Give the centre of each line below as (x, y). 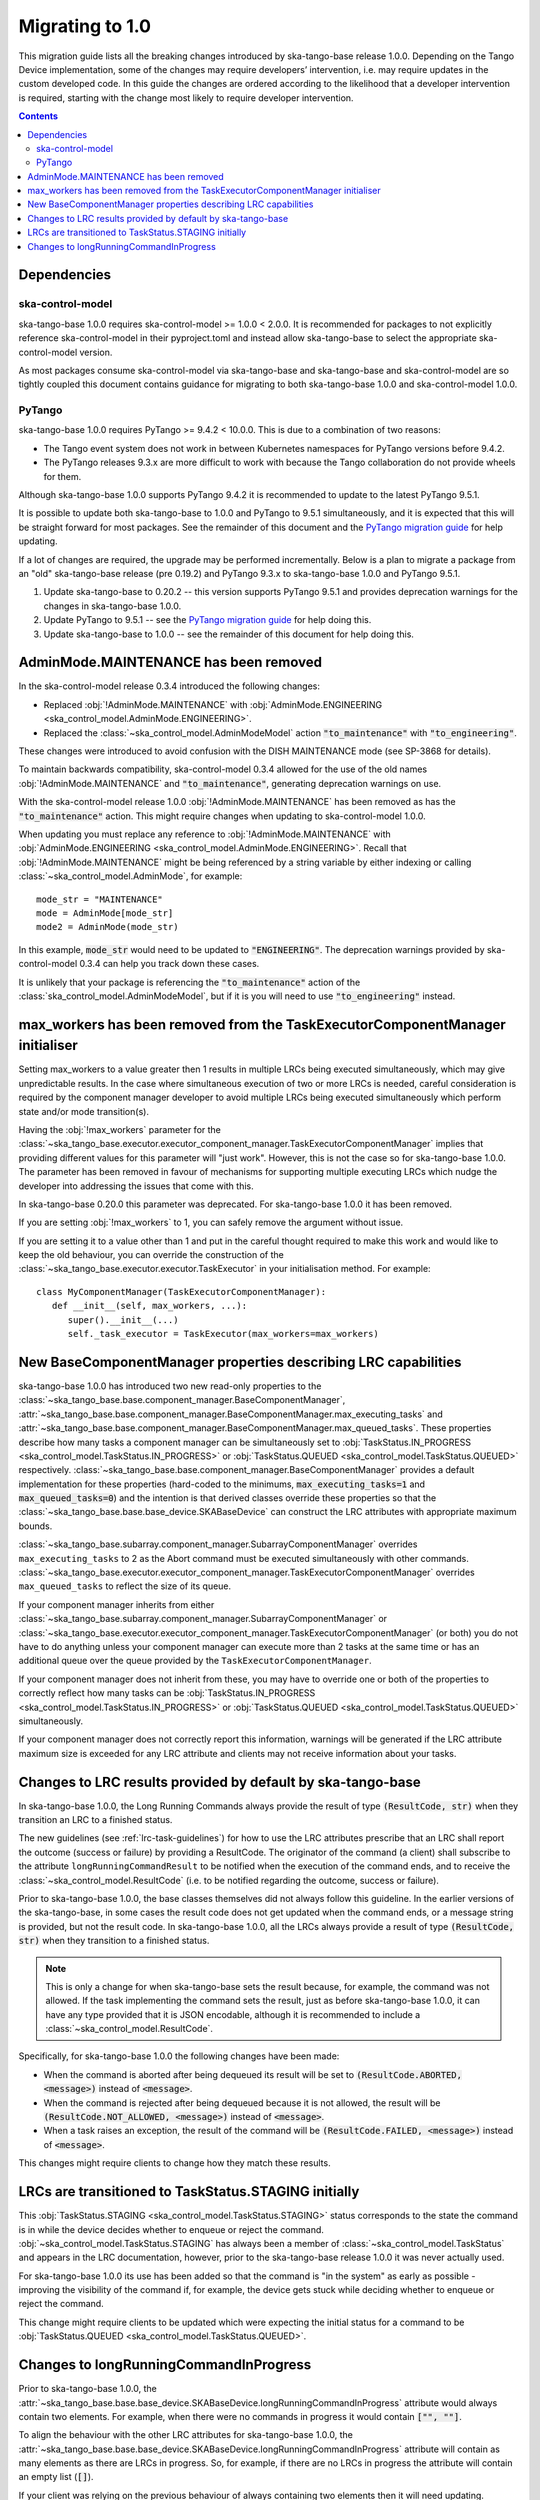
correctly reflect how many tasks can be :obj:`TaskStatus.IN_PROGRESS (167, 1693)
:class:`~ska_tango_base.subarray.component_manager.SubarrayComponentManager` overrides (218, 1544)
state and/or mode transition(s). (84, 1111)
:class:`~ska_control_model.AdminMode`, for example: (130, 876)
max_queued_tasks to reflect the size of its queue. (125, 1586)
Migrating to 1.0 (85, 26)
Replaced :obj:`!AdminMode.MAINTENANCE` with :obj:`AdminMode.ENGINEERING (213, 704)
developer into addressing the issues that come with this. (136, 1186)
